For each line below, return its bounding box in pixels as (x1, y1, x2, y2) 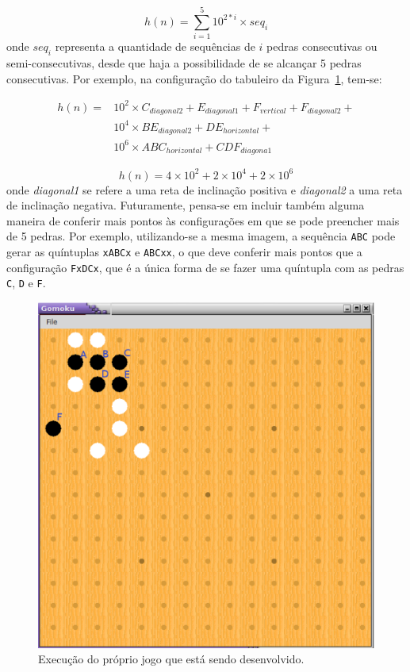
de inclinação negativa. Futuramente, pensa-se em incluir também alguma (6, 197, 365, 213)
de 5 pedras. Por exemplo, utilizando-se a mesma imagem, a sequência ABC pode (6, 228, 396, 244)
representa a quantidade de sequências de (55, 38, 255, 55)
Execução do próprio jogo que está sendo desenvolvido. (38, 651, 305, 667)
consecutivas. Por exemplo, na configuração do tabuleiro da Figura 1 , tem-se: (6, 70, 382, 86)
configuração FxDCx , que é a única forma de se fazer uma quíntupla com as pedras (6, 259, 404, 275)
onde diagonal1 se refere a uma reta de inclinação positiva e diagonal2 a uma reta (6, 181, 403, 198)
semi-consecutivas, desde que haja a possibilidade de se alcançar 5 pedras (6, 54, 362, 71)
